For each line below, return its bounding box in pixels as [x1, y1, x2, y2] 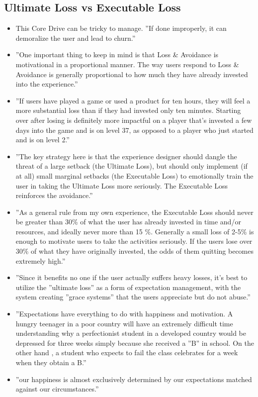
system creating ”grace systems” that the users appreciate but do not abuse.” [15, 292, 251, 302]
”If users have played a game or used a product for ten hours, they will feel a [15, 95, 251, 105]
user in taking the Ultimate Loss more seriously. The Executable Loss [15, 180, 228, 191]
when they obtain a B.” [15, 357, 86, 368]
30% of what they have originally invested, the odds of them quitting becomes [15, 246, 254, 256]
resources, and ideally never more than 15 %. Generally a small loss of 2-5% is [15, 226, 254, 236]
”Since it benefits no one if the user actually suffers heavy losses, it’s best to [15, 272, 248, 283]
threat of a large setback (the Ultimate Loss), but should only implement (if [15, 161, 248, 171]
